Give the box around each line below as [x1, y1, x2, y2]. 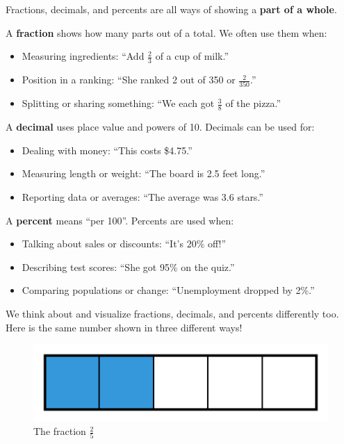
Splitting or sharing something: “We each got [22, 96, 215, 110]
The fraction [33, 424, 86, 438]
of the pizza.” [225, 96, 281, 110]
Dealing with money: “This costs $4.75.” [22, 142, 193, 157]
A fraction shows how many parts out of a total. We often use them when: [6, 25, 327, 40]
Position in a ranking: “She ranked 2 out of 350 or [22, 72, 236, 87]
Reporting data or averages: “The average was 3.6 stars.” [22, 189, 263, 204]
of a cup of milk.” [155, 49, 229, 63]
